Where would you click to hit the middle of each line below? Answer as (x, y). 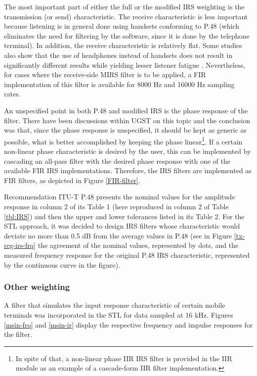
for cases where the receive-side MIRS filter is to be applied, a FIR (105, 74)
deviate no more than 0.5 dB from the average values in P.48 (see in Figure (118, 235)
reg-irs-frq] (20, 245)
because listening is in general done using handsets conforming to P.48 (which (122, 26)
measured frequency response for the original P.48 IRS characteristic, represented (127, 255)
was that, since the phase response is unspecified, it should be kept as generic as (125, 130)
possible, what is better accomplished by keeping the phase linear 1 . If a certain (123, 141)
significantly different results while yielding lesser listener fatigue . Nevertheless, (125, 65)
